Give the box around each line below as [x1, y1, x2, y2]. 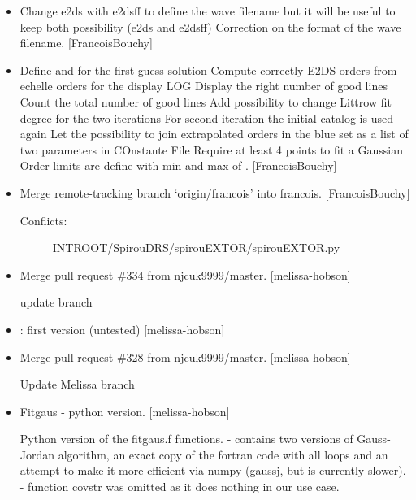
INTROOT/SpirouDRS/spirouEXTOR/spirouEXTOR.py [52, 239, 340, 256]
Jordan [19, 446, 55, 463]
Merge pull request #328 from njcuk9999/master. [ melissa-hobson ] [19, 348, 351, 365]
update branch [19, 293, 93, 311]
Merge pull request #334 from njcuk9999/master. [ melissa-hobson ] [19, 266, 351, 283]
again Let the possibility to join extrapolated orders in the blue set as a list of [19, 125, 409, 142]
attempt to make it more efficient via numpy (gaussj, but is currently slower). [19, 462, 406, 479]
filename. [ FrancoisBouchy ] [19, 34, 153, 51]
